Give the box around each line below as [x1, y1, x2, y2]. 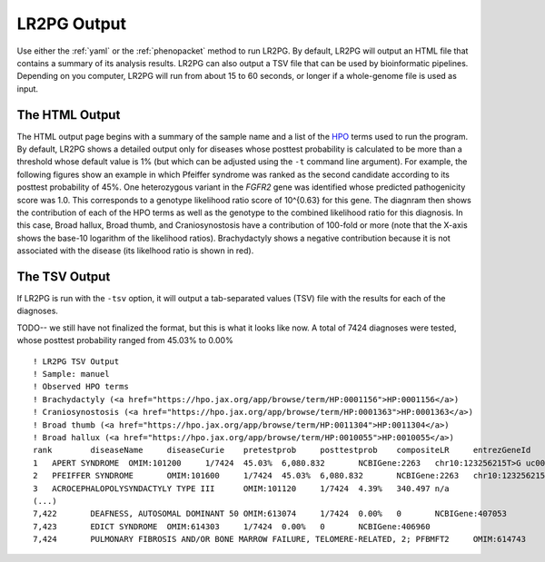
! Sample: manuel [33, 369, 110, 379]
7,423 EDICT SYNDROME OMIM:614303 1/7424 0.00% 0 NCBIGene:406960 [33, 521, 431, 531]
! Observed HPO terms [33, 381, 129, 392]
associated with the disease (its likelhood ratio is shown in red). [16, 245, 254, 256]
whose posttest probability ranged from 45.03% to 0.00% [16, 335, 233, 346]
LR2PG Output [16, 14, 127, 34]
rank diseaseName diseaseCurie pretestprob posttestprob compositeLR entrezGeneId [33, 445, 531, 456]
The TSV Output [16, 269, 111, 284]
